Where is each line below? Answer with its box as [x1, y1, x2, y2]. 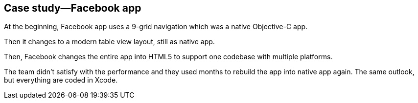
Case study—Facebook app [4, 2, 141, 14]
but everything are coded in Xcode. [4, 76, 118, 85]
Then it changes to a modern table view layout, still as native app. [4, 37, 215, 46]
